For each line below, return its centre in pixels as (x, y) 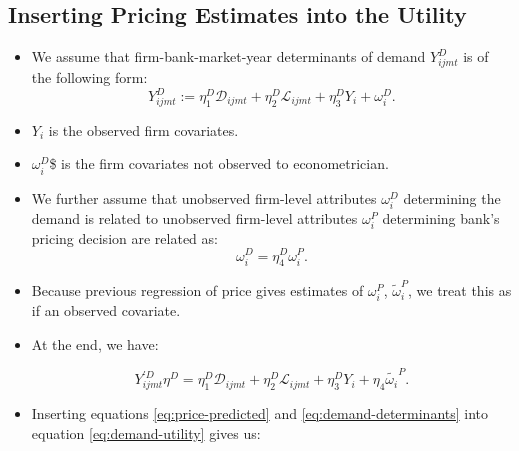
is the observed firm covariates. (143, 129)
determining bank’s (441, 217)
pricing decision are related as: (124, 237)
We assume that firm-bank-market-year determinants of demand (228, 56)
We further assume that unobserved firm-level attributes (204, 197)
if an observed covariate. (106, 310)
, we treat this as (460, 290)
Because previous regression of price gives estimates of (197, 290)
